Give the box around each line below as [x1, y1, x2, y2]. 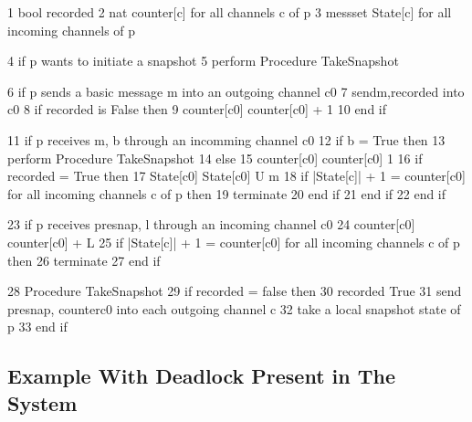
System [7, 388, 78, 417]
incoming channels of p [7, 20, 136, 39]
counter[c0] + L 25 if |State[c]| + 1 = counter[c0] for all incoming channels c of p [7, 232, 460, 251]
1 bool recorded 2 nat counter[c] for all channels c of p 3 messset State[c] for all [7, 3, 452, 21]
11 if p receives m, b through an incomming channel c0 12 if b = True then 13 [7, 130, 446, 149]
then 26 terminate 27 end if [7, 250, 161, 269]
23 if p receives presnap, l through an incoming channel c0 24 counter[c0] [7, 215, 415, 234]
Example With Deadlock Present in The [7, 362, 396, 390]
